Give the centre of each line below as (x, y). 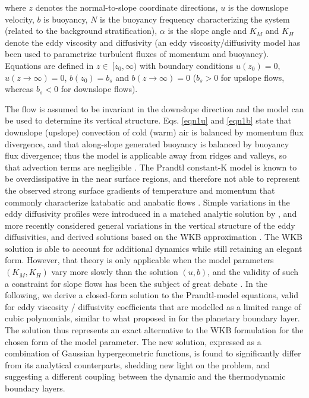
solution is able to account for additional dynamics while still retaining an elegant (154, 248)
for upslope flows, (253, 77)
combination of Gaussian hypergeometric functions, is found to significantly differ (153, 353)
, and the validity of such (253, 272)
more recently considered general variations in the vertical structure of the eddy (150, 225)
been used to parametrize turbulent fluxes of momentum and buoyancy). (137, 54)
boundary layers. (35, 388)
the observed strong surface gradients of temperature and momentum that (140, 190)
